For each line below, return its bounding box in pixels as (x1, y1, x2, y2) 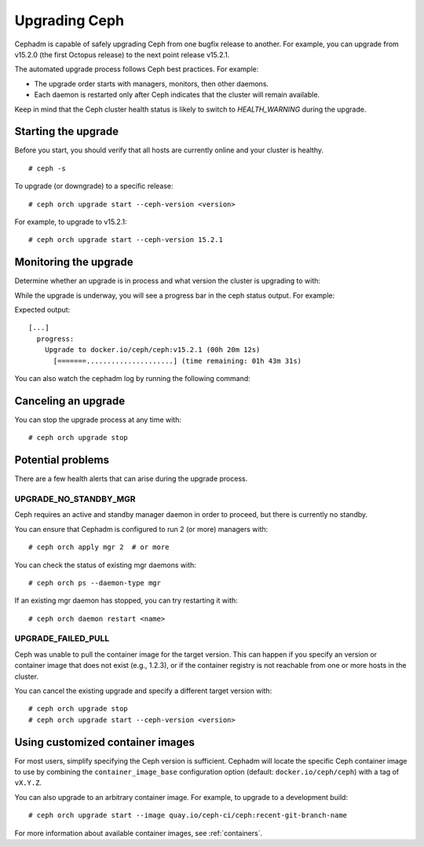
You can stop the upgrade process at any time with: (14, 415, 182, 424)
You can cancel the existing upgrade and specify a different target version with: (14, 686, 272, 695)
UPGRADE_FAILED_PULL (14, 633, 110, 644)
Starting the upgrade (14, 125, 119, 138)
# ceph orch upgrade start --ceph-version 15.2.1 (28, 236, 224, 244)
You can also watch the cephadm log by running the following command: (14, 374, 250, 383)
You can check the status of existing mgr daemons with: (14, 560, 196, 570)
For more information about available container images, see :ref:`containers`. (14, 828, 263, 838)
